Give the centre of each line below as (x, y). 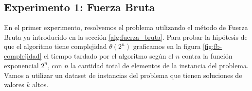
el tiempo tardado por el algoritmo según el (109, 56)
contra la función (207, 56)
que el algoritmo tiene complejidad (55, 46)
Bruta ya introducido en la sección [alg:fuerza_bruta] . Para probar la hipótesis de (126, 37)
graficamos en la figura (167, 46)
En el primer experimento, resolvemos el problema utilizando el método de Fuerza (126, 27)
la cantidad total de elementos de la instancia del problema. (160, 65)
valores (14, 84)
